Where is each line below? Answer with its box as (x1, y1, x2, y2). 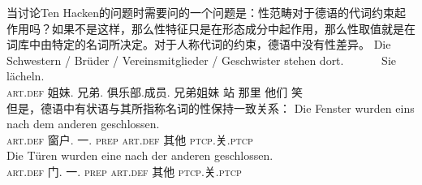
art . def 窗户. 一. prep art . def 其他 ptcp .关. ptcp (6, 131, 253, 148)
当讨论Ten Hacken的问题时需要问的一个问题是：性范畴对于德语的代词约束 (6, 4, 394, 20)
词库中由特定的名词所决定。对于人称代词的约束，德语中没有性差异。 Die (6, 36, 391, 53)
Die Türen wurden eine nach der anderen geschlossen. (6, 147, 273, 164)
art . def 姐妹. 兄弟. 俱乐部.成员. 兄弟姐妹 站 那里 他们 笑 (6, 83, 304, 100)
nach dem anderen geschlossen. (6, 115, 160, 132)
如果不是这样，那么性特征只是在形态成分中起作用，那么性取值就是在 (51, 19, 416, 37)
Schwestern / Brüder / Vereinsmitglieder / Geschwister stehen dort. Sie (6, 51, 397, 68)
